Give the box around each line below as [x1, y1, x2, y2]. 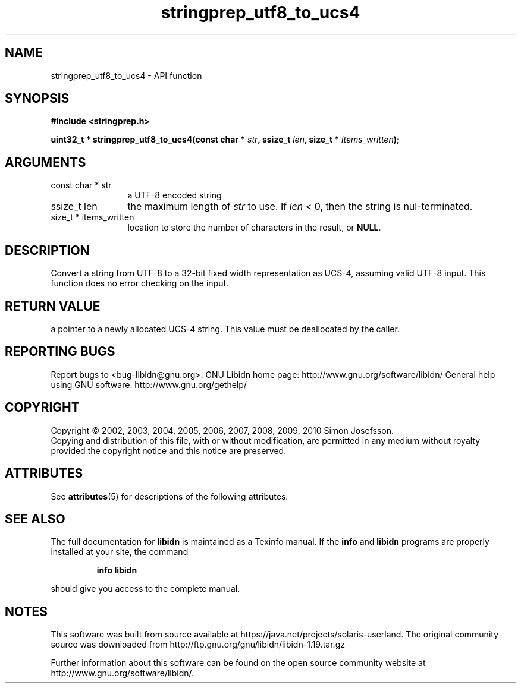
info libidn [96, 565, 137, 576]
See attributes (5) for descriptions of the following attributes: [51, 491, 288, 501]
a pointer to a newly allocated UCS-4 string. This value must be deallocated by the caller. [51, 323, 400, 334]
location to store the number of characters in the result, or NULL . [127, 222, 381, 233]
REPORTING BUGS [5, 344, 115, 359]
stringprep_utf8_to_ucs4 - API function [51, 70, 202, 81]
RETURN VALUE [5, 298, 101, 314]
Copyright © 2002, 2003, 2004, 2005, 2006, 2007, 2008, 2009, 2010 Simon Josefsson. [51, 425, 394, 435]
